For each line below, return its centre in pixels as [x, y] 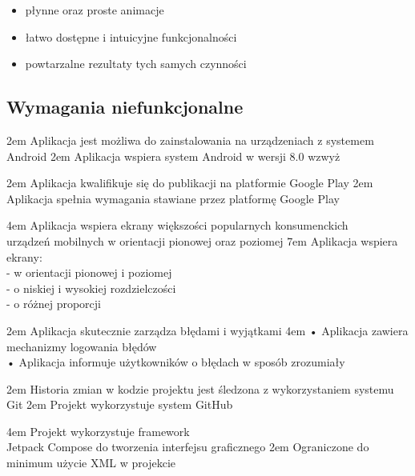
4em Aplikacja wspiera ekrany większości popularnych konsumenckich [177, 225]
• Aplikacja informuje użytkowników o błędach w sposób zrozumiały [176, 362]
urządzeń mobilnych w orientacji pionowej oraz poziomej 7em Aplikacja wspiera [202, 240]
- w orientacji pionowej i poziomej [89, 272]
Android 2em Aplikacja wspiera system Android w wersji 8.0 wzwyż [173, 156]
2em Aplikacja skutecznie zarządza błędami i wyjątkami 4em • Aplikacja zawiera [207, 330]
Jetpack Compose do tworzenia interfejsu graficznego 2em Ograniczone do [188, 447]
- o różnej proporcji [54, 304]
